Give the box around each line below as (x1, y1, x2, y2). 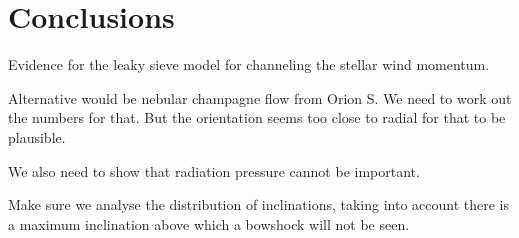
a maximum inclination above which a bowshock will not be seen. (8, 213, 410, 234)
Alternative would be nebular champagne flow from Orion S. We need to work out (8, 87, 512, 108)
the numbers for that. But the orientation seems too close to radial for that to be (8, 107, 506, 128)
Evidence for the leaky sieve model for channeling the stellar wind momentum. (8, 54, 490, 75)
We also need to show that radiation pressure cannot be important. (8, 160, 420, 181)
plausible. (8, 126, 66, 147)
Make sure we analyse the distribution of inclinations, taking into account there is (8, 194, 510, 215)
